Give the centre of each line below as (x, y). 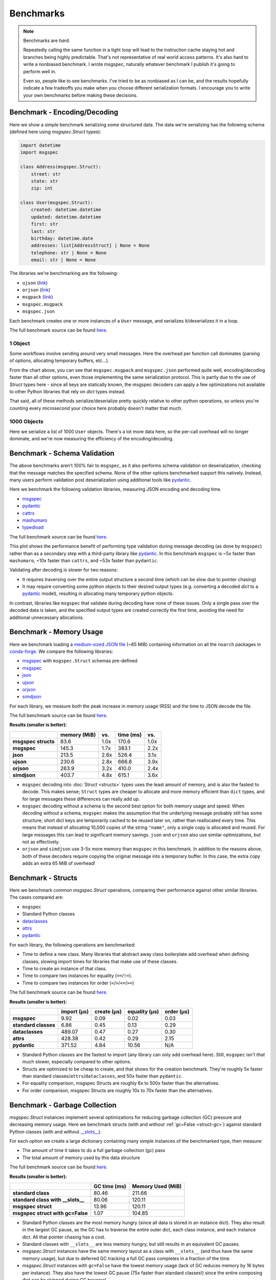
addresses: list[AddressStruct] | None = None (90, 246)
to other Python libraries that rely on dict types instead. (67, 392)
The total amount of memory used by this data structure (81, 1158)
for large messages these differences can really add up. (81, 799)
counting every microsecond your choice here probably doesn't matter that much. (96, 408)
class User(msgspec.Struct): (57, 203)
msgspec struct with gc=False (50, 1213)
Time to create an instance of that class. (65, 968)
